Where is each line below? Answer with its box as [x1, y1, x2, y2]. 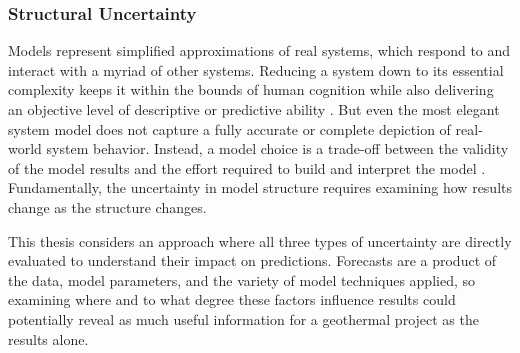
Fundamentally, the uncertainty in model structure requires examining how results [8, 177, 512, 198]
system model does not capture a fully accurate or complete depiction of [8, 118, 451, 139]
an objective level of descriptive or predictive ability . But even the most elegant [8, 99, 500, 119]
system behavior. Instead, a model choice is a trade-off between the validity [46, 138, 509, 159]
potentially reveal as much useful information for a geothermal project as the [8, 308, 479, 329]
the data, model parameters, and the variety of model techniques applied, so [8, 269, 476, 290]
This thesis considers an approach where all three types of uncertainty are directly [8, 230, 512, 251]
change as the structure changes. [8, 196, 207, 217]
